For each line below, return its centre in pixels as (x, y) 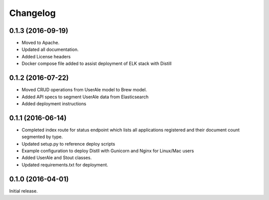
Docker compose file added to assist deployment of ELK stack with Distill (97, 64)
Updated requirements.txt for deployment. (65, 165)
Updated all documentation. (50, 49)
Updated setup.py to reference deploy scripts (68, 144)
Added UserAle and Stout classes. (57, 158)
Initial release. (23, 191)
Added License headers (46, 56)
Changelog (32, 13)
